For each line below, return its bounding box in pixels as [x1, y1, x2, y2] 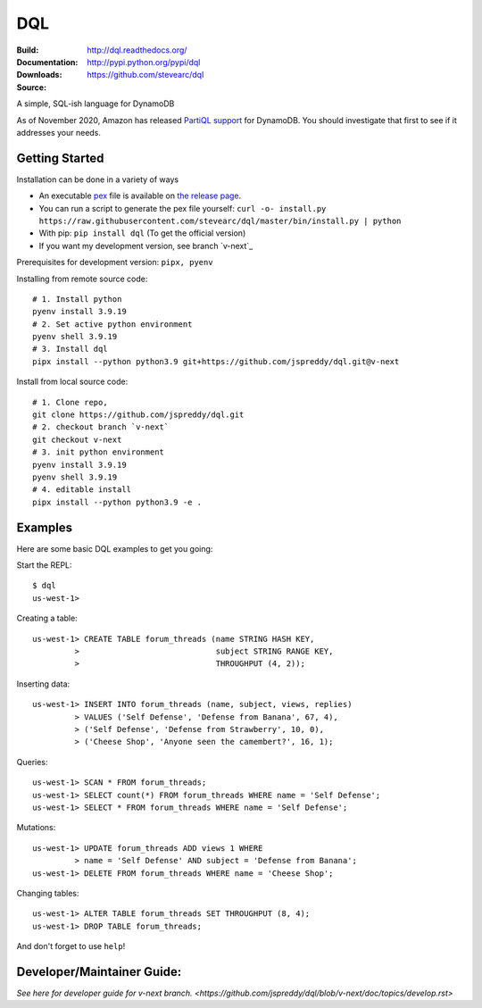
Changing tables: [16, 887, 79, 898]
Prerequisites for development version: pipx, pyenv [16, 257, 213, 268]
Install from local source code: [16, 376, 129, 387]
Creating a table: [16, 612, 78, 624]
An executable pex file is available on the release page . [38, 190, 242, 201]
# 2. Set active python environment [32, 319, 193, 329]
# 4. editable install [32, 485, 132, 495]
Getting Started [16, 150, 104, 165]
